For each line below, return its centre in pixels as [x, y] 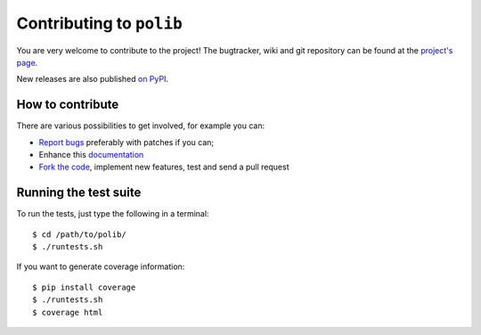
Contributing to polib [99, 23]
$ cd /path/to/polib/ [79, 234]
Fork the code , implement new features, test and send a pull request [164, 167]
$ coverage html [68, 312]
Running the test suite [79, 193]
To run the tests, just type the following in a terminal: [113, 214]
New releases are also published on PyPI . [93, 79]
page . [27, 62]
